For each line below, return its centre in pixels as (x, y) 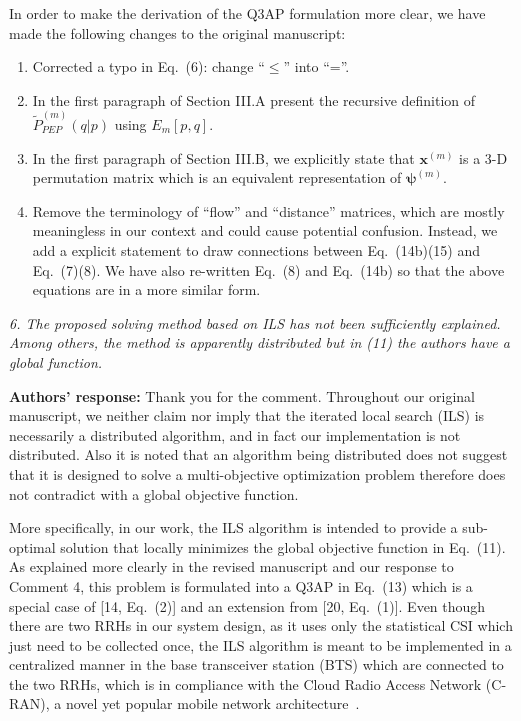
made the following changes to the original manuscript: (177, 32)
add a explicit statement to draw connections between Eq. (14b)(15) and (256, 250)
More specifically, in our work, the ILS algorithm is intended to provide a (233, 527)
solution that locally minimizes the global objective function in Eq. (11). (283, 546)
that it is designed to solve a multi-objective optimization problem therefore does (257, 473)
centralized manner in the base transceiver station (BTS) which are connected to (256, 664)
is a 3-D (483, 157)
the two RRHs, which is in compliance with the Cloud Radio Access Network (245, 683)
